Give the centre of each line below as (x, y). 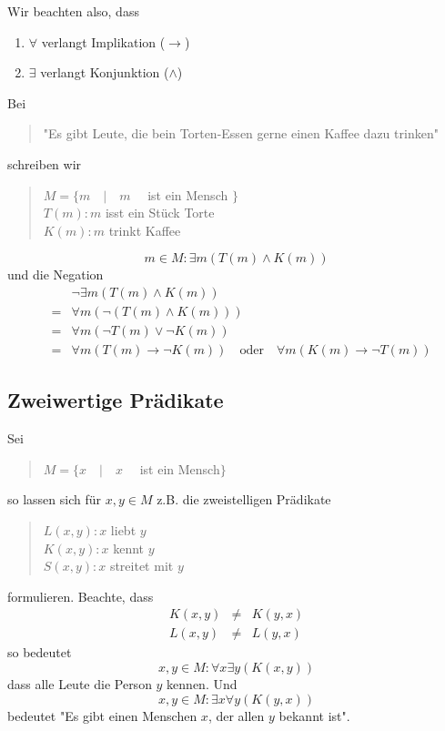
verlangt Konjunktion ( (105, 72)
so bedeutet (40, 652)
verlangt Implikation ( (103, 41)
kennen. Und (202, 684)
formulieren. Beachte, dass (81, 596)
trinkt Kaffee (145, 230)
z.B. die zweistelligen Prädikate (244, 499)
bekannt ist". (314, 715)
